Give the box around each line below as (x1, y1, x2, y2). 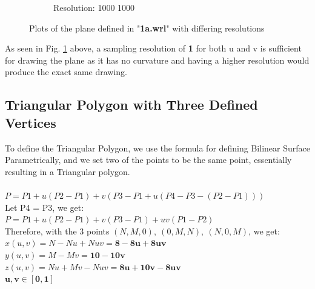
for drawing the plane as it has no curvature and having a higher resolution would (5, 53, 310, 66)
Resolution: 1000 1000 (53, 1, 135, 13)
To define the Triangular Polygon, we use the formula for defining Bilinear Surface (5, 141, 310, 154)
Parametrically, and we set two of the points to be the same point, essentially (5, 153, 292, 166)
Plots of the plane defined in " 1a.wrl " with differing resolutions (29, 21, 265, 34)
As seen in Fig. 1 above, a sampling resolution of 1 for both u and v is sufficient (5, 42, 302, 55)
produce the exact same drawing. (5, 65, 127, 78)
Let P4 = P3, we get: (5, 201, 84, 213)
